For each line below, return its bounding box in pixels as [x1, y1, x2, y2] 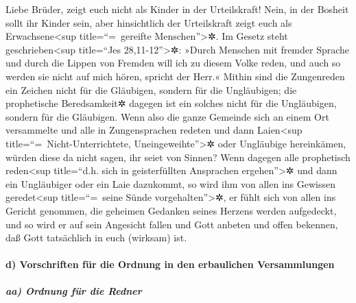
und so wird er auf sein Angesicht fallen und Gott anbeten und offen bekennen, [5, 217, 338, 231]
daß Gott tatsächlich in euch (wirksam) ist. [5, 230, 187, 245]
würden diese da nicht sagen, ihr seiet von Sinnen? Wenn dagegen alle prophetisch [5, 149, 351, 164]
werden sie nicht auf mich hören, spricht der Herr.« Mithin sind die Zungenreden [5, 69, 345, 83]
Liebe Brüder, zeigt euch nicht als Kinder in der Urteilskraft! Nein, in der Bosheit [5, 2, 349, 16]
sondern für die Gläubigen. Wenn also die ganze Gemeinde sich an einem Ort [5, 109, 329, 123]
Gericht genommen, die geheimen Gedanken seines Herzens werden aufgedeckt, [5, 203, 337, 217]
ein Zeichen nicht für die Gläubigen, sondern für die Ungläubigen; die [5, 82, 297, 97]
